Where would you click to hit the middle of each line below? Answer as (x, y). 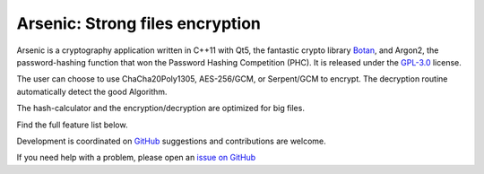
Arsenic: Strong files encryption (139, 23)
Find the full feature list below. (72, 125)
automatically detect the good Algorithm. (92, 91)
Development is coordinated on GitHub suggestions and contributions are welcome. (171, 141)
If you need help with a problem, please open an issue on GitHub (136, 158)
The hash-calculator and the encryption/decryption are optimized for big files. (160, 109)
